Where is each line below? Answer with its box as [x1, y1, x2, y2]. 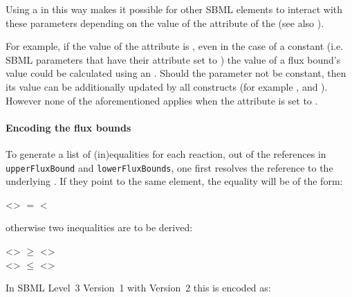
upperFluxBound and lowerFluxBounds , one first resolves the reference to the [6, 160, 333, 174]
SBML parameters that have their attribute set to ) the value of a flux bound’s [6, 52, 341, 66]
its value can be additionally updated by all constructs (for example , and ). [6, 79, 328, 93]
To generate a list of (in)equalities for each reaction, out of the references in [6, 146, 326, 161]
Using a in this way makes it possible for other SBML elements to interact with [6, 2, 343, 16]
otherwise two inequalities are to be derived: [6, 220, 193, 235]
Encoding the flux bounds [6, 120, 131, 134]
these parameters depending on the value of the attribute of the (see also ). [6, 15, 324, 30]
